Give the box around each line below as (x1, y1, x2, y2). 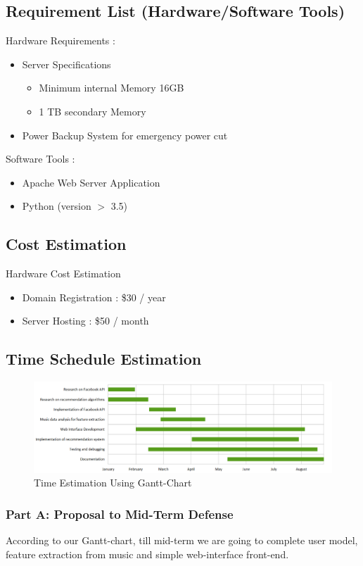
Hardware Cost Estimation (6, 266, 121, 281)
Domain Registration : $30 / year (22, 289, 166, 304)
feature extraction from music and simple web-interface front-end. (6, 546, 289, 561)
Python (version (22, 199, 91, 213)
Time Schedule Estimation (6, 348, 202, 370)
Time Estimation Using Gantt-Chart (34, 475, 192, 490)
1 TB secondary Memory (39, 103, 146, 118)
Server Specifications (22, 56, 111, 71)
